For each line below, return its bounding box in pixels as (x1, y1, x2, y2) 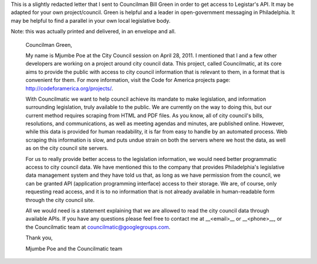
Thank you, (25, 234, 53, 241)
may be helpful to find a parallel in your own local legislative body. (11, 17, 171, 24)
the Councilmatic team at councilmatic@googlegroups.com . (25, 223, 170, 231)
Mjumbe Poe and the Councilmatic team (25, 245, 123, 252)
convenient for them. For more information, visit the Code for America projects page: (25, 77, 231, 84)
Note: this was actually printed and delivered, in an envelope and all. (11, 28, 176, 35)
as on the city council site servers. (25, 145, 109, 152)
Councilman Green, (25, 41, 73, 48)
